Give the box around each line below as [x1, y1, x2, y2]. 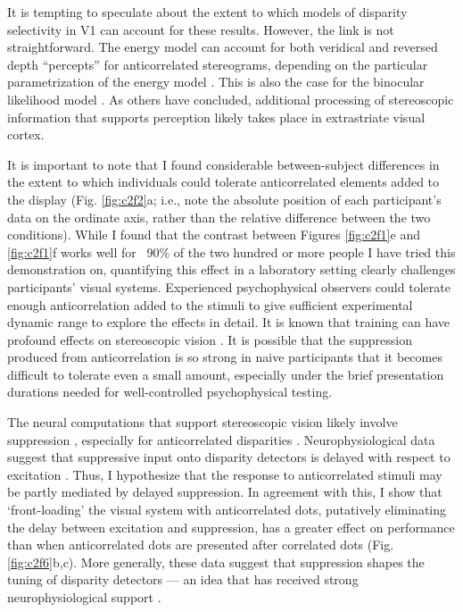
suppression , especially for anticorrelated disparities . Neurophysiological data [7, 430, 435, 449]
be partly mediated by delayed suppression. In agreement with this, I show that [7, 482, 442, 501]
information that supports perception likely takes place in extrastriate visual [7, 107, 426, 126]
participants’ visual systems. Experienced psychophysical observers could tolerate [7, 277, 451, 296]
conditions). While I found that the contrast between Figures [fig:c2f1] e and [7, 225, 420, 244]
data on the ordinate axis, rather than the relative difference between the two [7, 207, 431, 226]
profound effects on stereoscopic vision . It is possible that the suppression [7, 330, 412, 348]
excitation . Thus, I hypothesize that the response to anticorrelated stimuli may [7, 465, 442, 483]
